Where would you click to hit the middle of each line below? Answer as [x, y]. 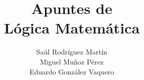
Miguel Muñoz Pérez [72, 61]
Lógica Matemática [72, 28]
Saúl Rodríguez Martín [72, 52]
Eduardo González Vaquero [72, 71]
